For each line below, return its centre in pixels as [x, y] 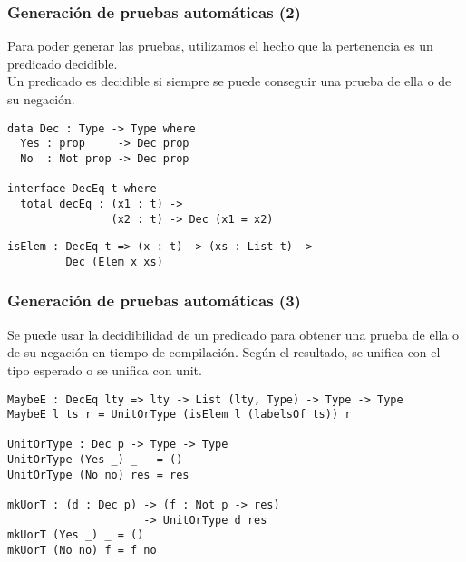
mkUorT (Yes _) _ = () [76, 535]
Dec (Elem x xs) [114, 262]
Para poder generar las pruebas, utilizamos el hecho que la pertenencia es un [220, 46]
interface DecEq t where [82, 189]
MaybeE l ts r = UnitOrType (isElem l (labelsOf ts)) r [180, 415]
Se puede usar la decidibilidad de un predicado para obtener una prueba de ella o [233, 334]
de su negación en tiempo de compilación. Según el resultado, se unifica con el [224, 352]
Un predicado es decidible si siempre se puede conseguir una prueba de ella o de [229, 81]
